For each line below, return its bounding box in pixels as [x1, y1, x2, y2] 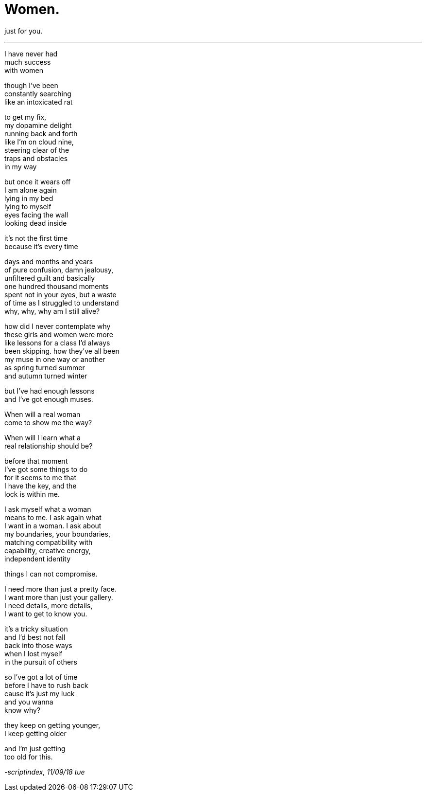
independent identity [4, 554, 71, 563]
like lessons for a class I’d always [4, 338, 110, 347]
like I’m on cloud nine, [4, 137, 74, 146]
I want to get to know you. [4, 609, 87, 618]
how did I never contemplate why [4, 322, 111, 330]
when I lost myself [4, 649, 63, 658]
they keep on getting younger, [4, 721, 101, 729]
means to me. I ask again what [4, 513, 102, 522]
